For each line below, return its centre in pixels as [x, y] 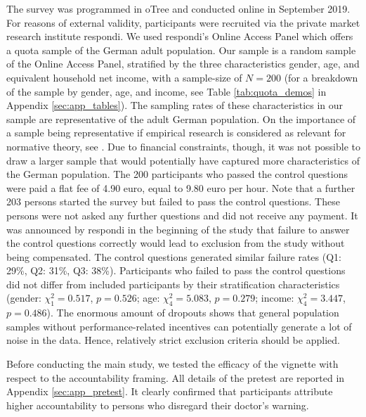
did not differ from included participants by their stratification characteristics [173, 284]
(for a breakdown [321, 77]
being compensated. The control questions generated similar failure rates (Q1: [174, 256]
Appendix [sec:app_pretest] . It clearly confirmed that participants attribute [170, 391]
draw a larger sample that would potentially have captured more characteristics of [183, 160]
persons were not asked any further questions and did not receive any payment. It [182, 215]
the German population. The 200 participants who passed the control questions [177, 174]
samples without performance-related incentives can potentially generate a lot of [179, 326]
